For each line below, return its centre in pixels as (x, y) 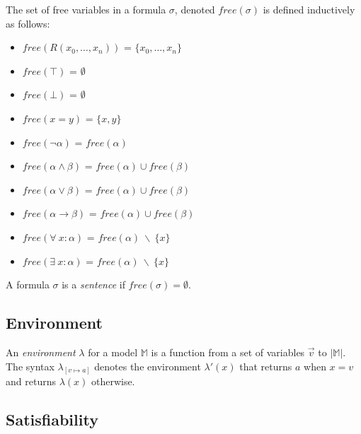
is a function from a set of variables (228, 352)
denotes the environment (148, 366)
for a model (113, 352)
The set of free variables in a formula (86, 9)
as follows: (28, 23)
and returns (31, 381)
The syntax (30, 366)
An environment (41, 352)
